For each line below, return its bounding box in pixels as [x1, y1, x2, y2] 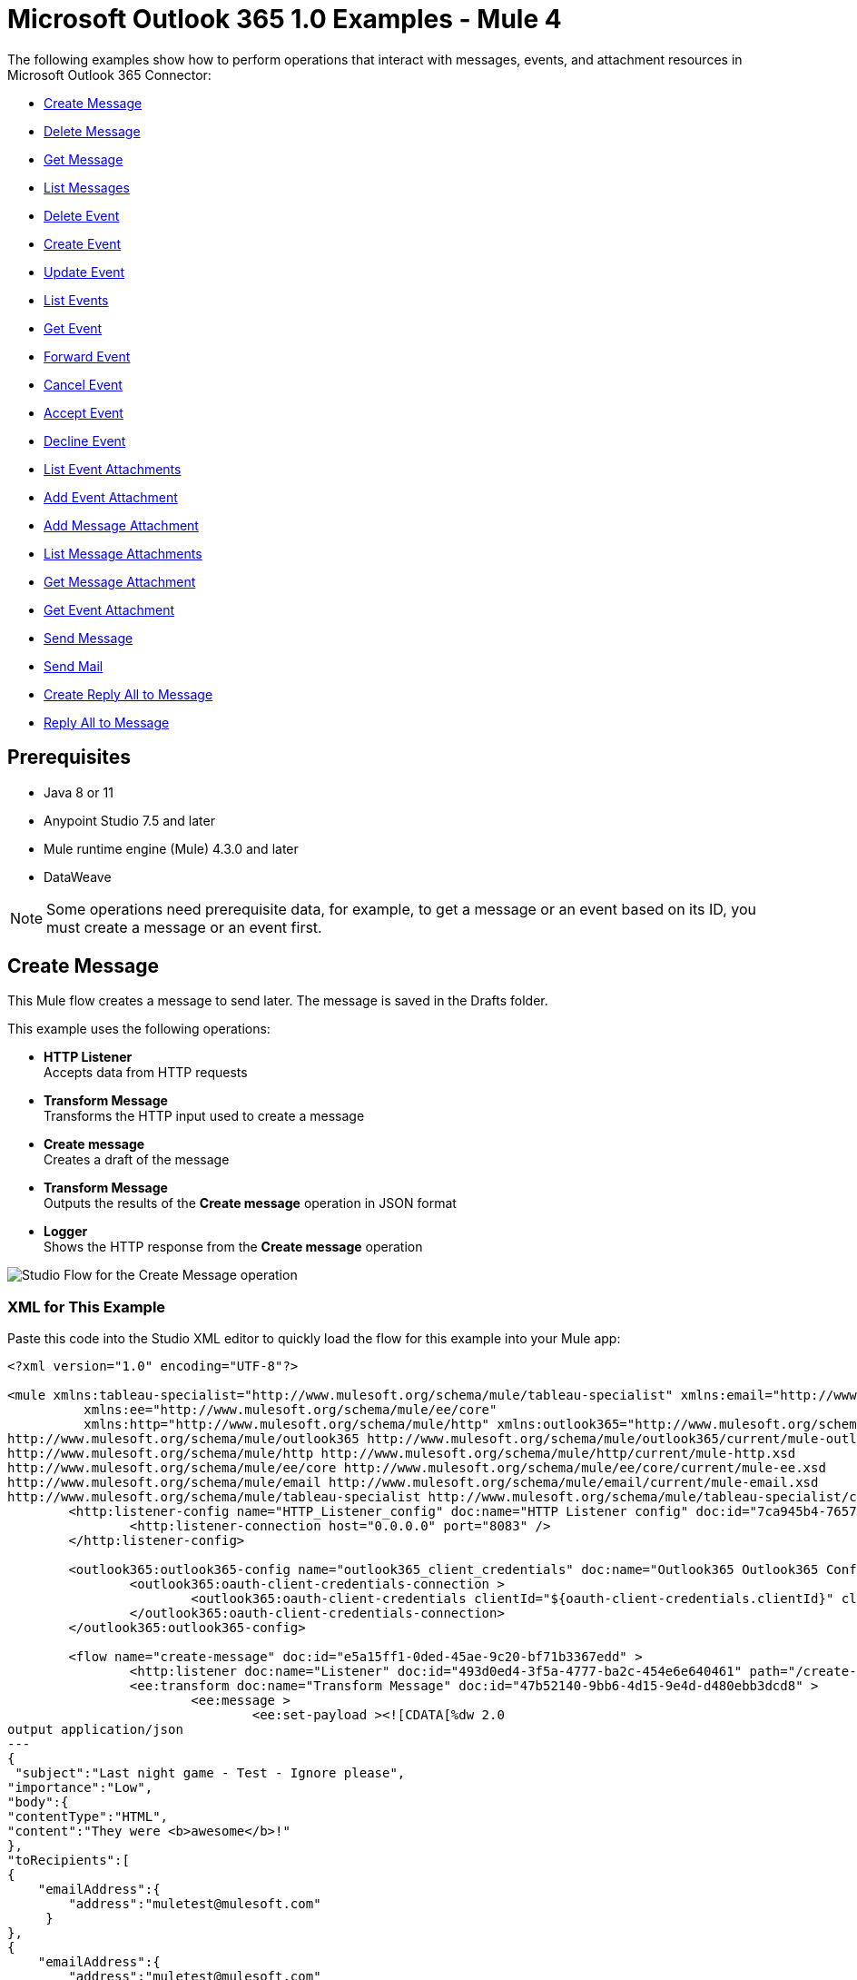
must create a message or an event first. [46, 917, 322, 936]
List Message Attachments [44, 545, 202, 561]
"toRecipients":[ [7, 1853, 130, 1868]
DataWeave [44, 868, 112, 885]
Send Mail [44, 658, 103, 674]
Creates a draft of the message [44, 1152, 230, 1168]
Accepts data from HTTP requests [44, 1064, 248, 1081]
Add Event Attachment [44, 489, 178, 505]
